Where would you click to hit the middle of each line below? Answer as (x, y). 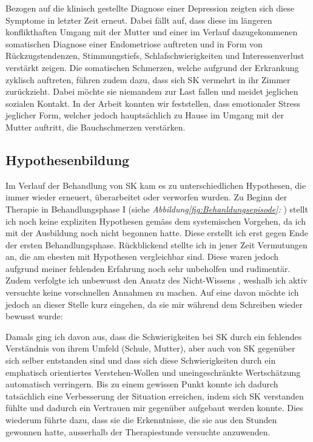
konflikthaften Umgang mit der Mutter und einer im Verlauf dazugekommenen (152, 32)
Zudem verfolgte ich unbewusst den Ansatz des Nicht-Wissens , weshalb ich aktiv (157, 280)
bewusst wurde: (34, 316)
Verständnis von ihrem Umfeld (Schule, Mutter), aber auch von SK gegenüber (150, 348)
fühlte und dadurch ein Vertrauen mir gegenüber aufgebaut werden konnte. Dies (154, 408)
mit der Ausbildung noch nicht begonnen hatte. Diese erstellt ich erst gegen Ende (157, 233)
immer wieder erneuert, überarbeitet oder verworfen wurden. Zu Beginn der (146, 197)
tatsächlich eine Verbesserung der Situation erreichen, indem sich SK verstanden (155, 396)
